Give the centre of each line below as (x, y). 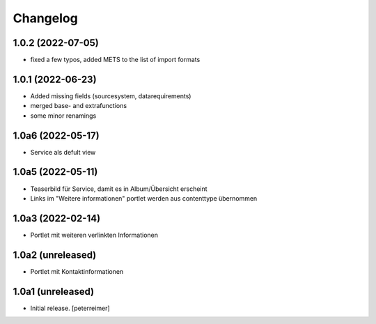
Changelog (45, 18)
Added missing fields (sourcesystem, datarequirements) (111, 96)
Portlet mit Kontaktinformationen (77, 271)
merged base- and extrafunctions (79, 106)
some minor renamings (63, 116)
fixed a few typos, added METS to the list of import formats (115, 60)
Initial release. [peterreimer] (70, 308)
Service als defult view (63, 152)
